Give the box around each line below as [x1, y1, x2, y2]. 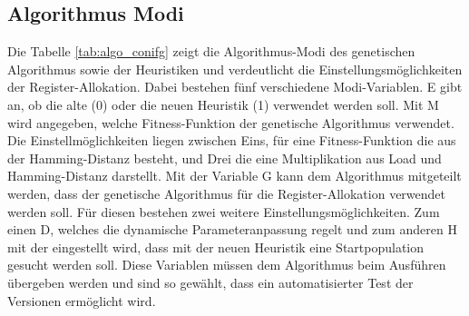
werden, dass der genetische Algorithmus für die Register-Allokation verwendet [7, 183, 446, 202]
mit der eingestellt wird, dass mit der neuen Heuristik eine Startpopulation [7, 237, 425, 256]
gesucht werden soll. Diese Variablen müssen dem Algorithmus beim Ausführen [7, 255, 446, 274]
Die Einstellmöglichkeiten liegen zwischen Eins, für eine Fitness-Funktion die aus [7, 131, 456, 150]
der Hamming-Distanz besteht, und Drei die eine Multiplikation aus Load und [7, 148, 442, 167]
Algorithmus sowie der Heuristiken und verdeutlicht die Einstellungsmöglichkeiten [7, 59, 463, 78]
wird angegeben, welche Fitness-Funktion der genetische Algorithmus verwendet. [7, 113, 454, 132]
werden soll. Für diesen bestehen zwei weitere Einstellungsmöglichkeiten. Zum [7, 202, 440, 221]
